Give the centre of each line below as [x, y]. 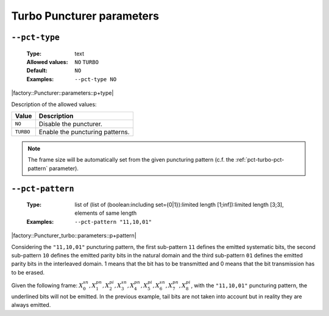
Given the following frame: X [47, 285]
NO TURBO [87, 62]
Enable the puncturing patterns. [84, 132]
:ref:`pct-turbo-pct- [260, 160]
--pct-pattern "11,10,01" [113, 222]
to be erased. [28, 272]
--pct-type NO [96, 79]
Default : [37, 71]
